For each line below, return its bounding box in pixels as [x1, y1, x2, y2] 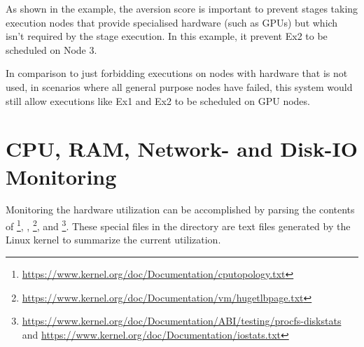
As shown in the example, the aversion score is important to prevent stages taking [6, 1, 358, 15]
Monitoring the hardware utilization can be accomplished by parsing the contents [6, 202, 355, 217]
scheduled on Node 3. [6, 42, 97, 57]
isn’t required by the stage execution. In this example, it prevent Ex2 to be [6, 29, 328, 43]
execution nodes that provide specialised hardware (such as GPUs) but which [6, 15, 338, 29]
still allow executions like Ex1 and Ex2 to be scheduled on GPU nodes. [6, 93, 310, 108]
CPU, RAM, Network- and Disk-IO [6, 134, 358, 163]
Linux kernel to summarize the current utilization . [6, 232, 221, 247]
